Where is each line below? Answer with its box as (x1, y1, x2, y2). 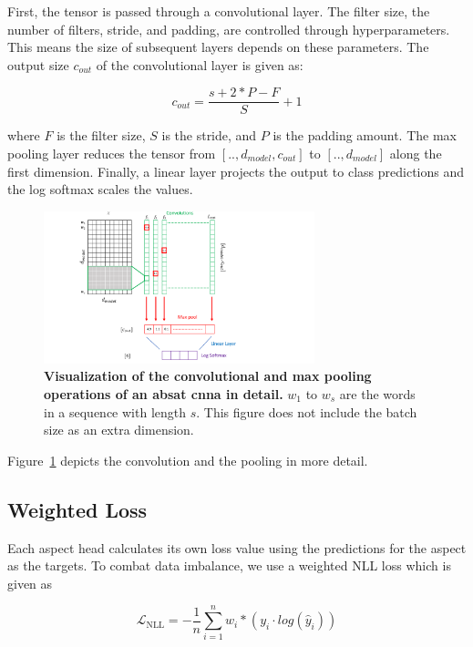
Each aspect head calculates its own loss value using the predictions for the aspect (7, 538, 467, 557)
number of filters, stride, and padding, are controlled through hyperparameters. (7, 19, 450, 38)
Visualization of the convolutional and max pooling (44, 366, 372, 385)
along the (389, 144, 442, 163)
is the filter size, (57, 126, 146, 145)
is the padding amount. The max (272, 126, 457, 145)
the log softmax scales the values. (7, 180, 193, 199)
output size (7, 55, 69, 74)
